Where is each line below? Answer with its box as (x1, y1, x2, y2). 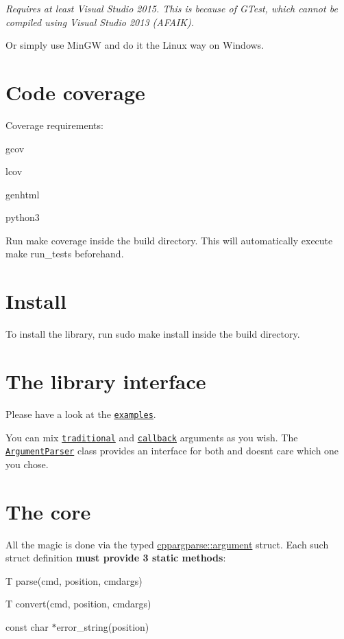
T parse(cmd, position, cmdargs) (5, 573, 143, 588)
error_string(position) (56, 619, 149, 634)
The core (5, 497, 91, 525)
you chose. (5, 456, 49, 471)
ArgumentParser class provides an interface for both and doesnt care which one (5, 443, 339, 458)
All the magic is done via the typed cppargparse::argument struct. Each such (5, 537, 329, 551)
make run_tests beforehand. (5, 246, 124, 261)
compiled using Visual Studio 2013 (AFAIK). (5, 14, 195, 29)
